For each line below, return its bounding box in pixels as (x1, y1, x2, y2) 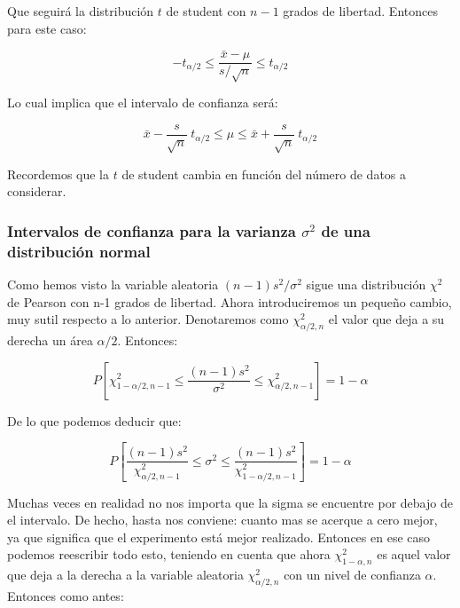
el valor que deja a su (328, 310, 445, 328)
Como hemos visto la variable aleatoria (7, 274, 219, 293)
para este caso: (7, 19, 87, 37)
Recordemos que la (7, 164, 110, 183)
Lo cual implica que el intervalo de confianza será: (7, 93, 278, 112)
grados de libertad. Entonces (283, 2, 438, 20)
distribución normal (7, 240, 151, 262)
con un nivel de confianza (284, 565, 421, 584)
